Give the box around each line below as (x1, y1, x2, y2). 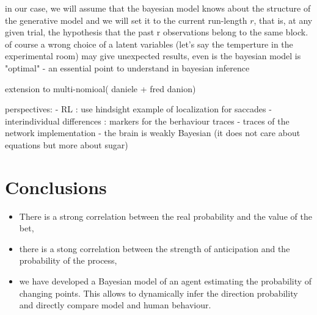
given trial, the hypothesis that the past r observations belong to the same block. (5, 26, 308, 38)
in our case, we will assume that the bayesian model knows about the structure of (5, 2, 311, 14)
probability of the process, (19, 254, 117, 267)
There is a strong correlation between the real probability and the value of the (19, 209, 312, 222)
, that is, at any (253, 13, 313, 26)
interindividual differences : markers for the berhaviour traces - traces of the (5, 114, 290, 127)
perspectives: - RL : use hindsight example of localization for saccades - (5, 103, 272, 115)
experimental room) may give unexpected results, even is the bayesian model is (5, 49, 301, 62)
